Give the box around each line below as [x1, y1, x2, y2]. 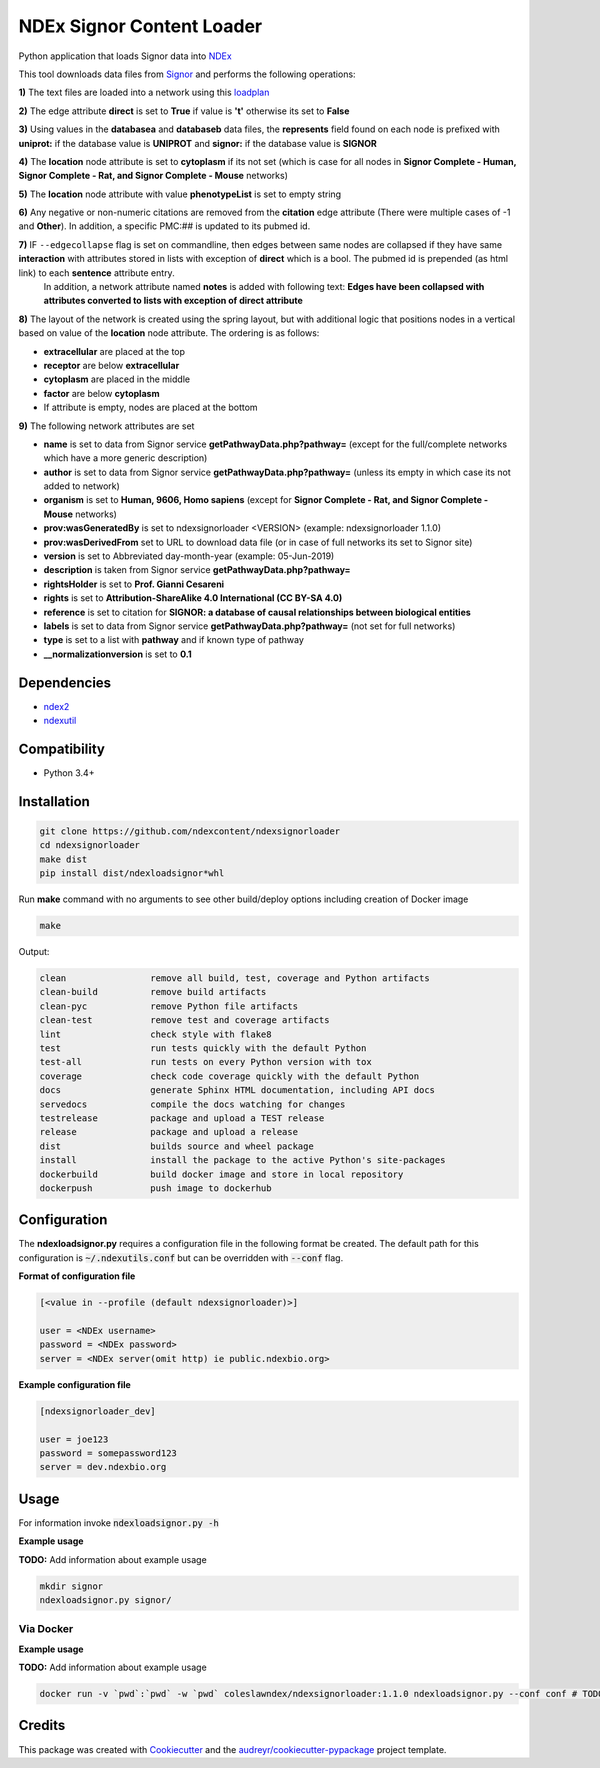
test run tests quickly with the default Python [39, 1043, 367, 1054]
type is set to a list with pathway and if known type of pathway [43, 634, 304, 646]
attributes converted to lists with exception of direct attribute [43, 295, 304, 307]
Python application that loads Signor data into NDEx [18, 50, 232, 62]
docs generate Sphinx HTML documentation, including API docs [39, 1085, 435, 1096]
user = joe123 [39, 1433, 109, 1445]
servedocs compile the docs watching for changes [39, 1098, 346, 1110]
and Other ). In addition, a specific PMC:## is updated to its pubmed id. [18, 220, 311, 232]
